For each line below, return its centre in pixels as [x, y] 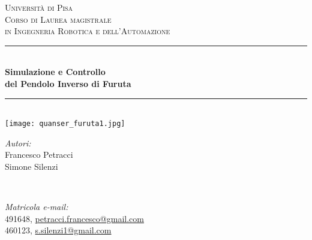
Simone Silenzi [31, 166]
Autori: [18, 142]
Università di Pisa [39, 7]
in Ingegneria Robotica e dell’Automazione [88, 31]
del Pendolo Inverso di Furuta [68, 83]
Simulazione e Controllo [55, 72]
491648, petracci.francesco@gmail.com [74, 218]
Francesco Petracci [39, 154]
